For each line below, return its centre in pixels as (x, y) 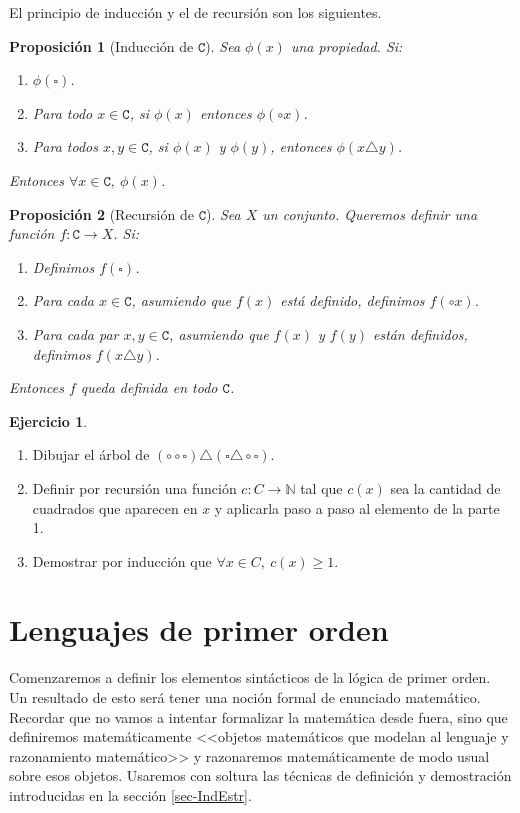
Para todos (65, 146)
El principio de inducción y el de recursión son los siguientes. (195, 12)
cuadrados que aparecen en (115, 507)
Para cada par (75, 333)
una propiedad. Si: (346, 45)
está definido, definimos (352, 300)
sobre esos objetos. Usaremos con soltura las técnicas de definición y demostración (260, 775)
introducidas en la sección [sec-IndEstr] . (130, 794)
